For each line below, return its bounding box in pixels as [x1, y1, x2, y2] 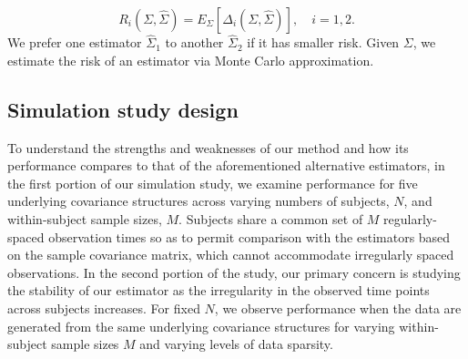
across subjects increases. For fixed [7, 298, 200, 317]
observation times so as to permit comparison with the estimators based [48, 227, 451, 246]
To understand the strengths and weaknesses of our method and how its [7, 138, 409, 157]
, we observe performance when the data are [214, 298, 462, 317]
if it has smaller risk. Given [247, 33, 400, 52]
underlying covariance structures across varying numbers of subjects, [7, 191, 390, 210]
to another [165, 33, 224, 52]
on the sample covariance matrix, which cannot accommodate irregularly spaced [7, 245, 454, 264]
